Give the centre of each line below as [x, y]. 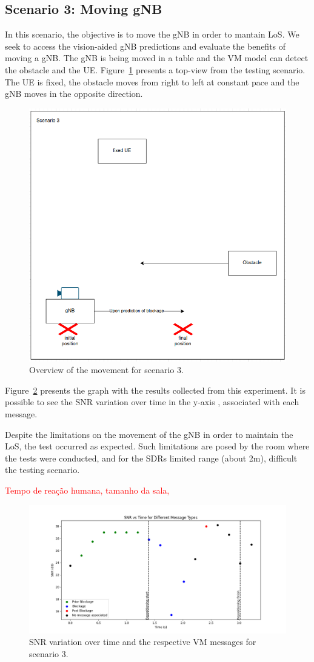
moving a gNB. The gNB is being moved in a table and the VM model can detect [157, 58]
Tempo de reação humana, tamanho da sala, [87, 490]
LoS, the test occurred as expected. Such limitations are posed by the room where [157, 446]
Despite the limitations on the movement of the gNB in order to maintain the [149, 434]
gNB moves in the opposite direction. [74, 94]
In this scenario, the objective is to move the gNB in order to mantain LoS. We [152, 34]
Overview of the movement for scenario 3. [106, 370]
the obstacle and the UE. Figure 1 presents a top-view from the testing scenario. [155, 69]
